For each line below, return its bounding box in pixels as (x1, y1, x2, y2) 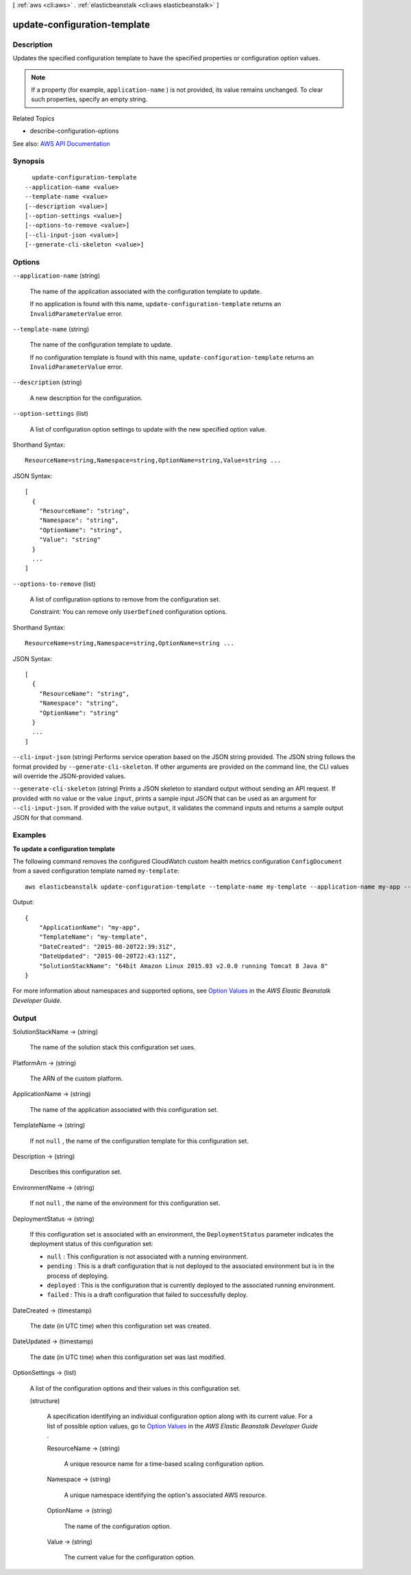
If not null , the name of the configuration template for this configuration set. (29, 1137, 249, 1145)
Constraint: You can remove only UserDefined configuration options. (29, 608, 227, 616)
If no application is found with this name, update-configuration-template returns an (29, 300, 282, 308)
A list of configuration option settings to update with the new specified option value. (29, 425, 267, 433)
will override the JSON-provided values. (12, 771, 126, 780)
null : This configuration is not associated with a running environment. (47, 1252, 248, 1261)
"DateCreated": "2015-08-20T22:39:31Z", (38, 943, 177, 950)
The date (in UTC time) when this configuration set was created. (29, 1322, 212, 1330)
